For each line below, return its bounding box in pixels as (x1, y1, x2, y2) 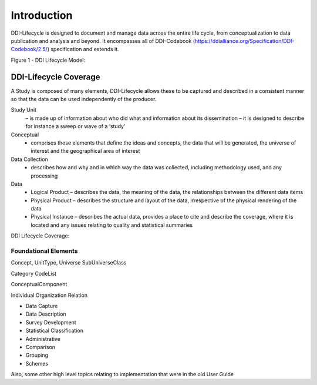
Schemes (25, 360, 49, 367)
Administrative (25, 335, 61, 342)
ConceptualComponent (11, 281, 68, 288)
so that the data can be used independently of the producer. (11, 96, 157, 103)
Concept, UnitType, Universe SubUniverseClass (11, 259, 127, 266)
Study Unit (11, 106, 36, 113)
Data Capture (25, 302, 58, 309)
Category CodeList (11, 270, 57, 277)
